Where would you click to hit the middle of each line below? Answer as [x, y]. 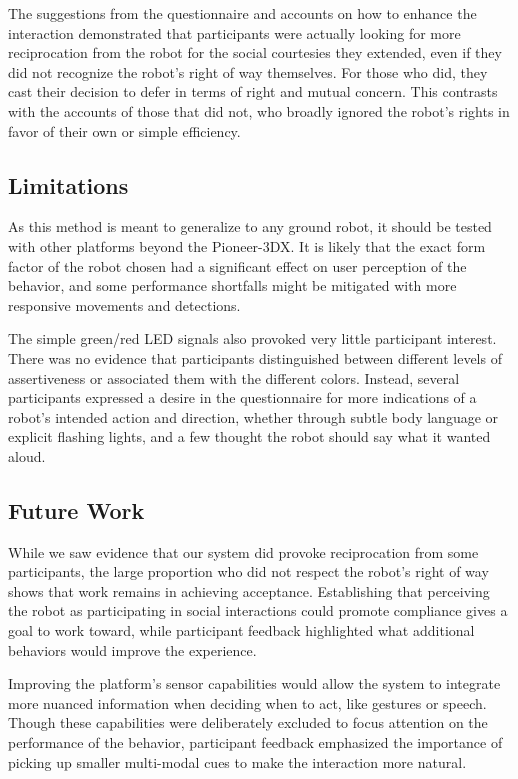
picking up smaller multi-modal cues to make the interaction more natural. [237, 761]
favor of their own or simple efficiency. [124, 130]
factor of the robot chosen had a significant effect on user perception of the [237, 265]
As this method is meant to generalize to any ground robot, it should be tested [250, 226]
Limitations [68, 184]
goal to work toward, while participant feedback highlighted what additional [241, 630]
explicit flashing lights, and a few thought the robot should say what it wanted [249, 436]
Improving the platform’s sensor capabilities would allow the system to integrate [254, 683]
